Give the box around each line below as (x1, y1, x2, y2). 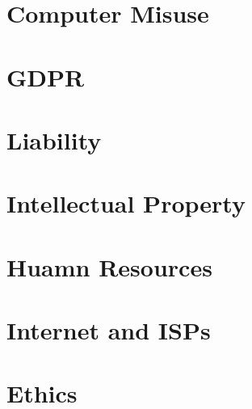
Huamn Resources (6, 250, 212, 283)
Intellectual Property (6, 187, 246, 220)
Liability (6, 123, 102, 156)
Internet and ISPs (6, 314, 211, 347)
